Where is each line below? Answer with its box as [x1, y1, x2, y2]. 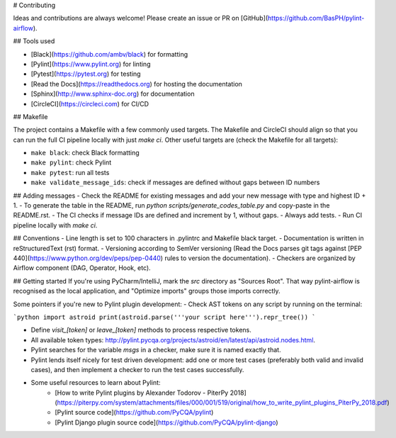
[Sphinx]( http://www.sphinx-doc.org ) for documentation [30, 89, 195, 99]
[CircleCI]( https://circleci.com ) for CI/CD [30, 99, 149, 108]
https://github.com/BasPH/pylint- [267, 14, 365, 23]
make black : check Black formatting [30, 149, 140, 157]
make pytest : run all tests [30, 168, 110, 176]
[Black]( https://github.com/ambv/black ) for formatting [30, 50, 188, 58]
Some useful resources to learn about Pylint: [30, 378, 161, 387]
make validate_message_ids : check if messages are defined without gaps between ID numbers [30, 178, 320, 187]
